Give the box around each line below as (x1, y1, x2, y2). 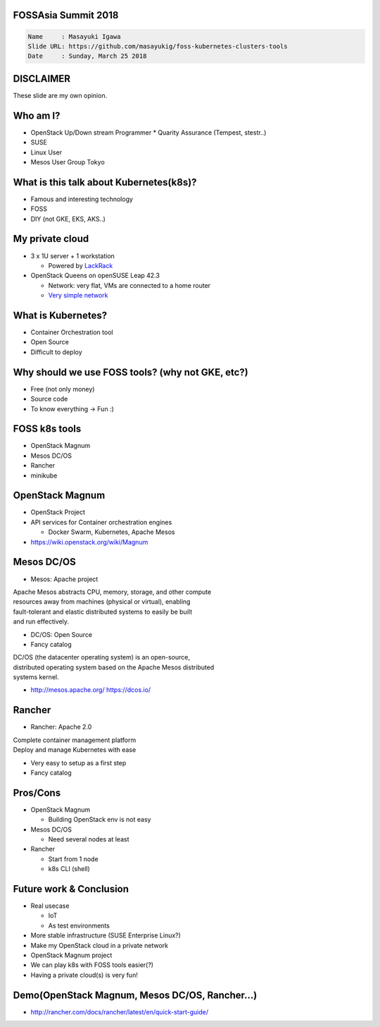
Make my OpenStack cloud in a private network (30, 941, 169, 949)
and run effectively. (13, 617, 70, 626)
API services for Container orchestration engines (30, 518, 172, 526)
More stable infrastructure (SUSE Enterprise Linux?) (30, 931, 181, 940)
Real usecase (30, 901, 70, 910)
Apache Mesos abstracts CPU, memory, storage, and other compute (13, 588, 212, 596)
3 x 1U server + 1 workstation (30, 251, 115, 260)
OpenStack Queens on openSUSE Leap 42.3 (30, 272, 160, 280)
